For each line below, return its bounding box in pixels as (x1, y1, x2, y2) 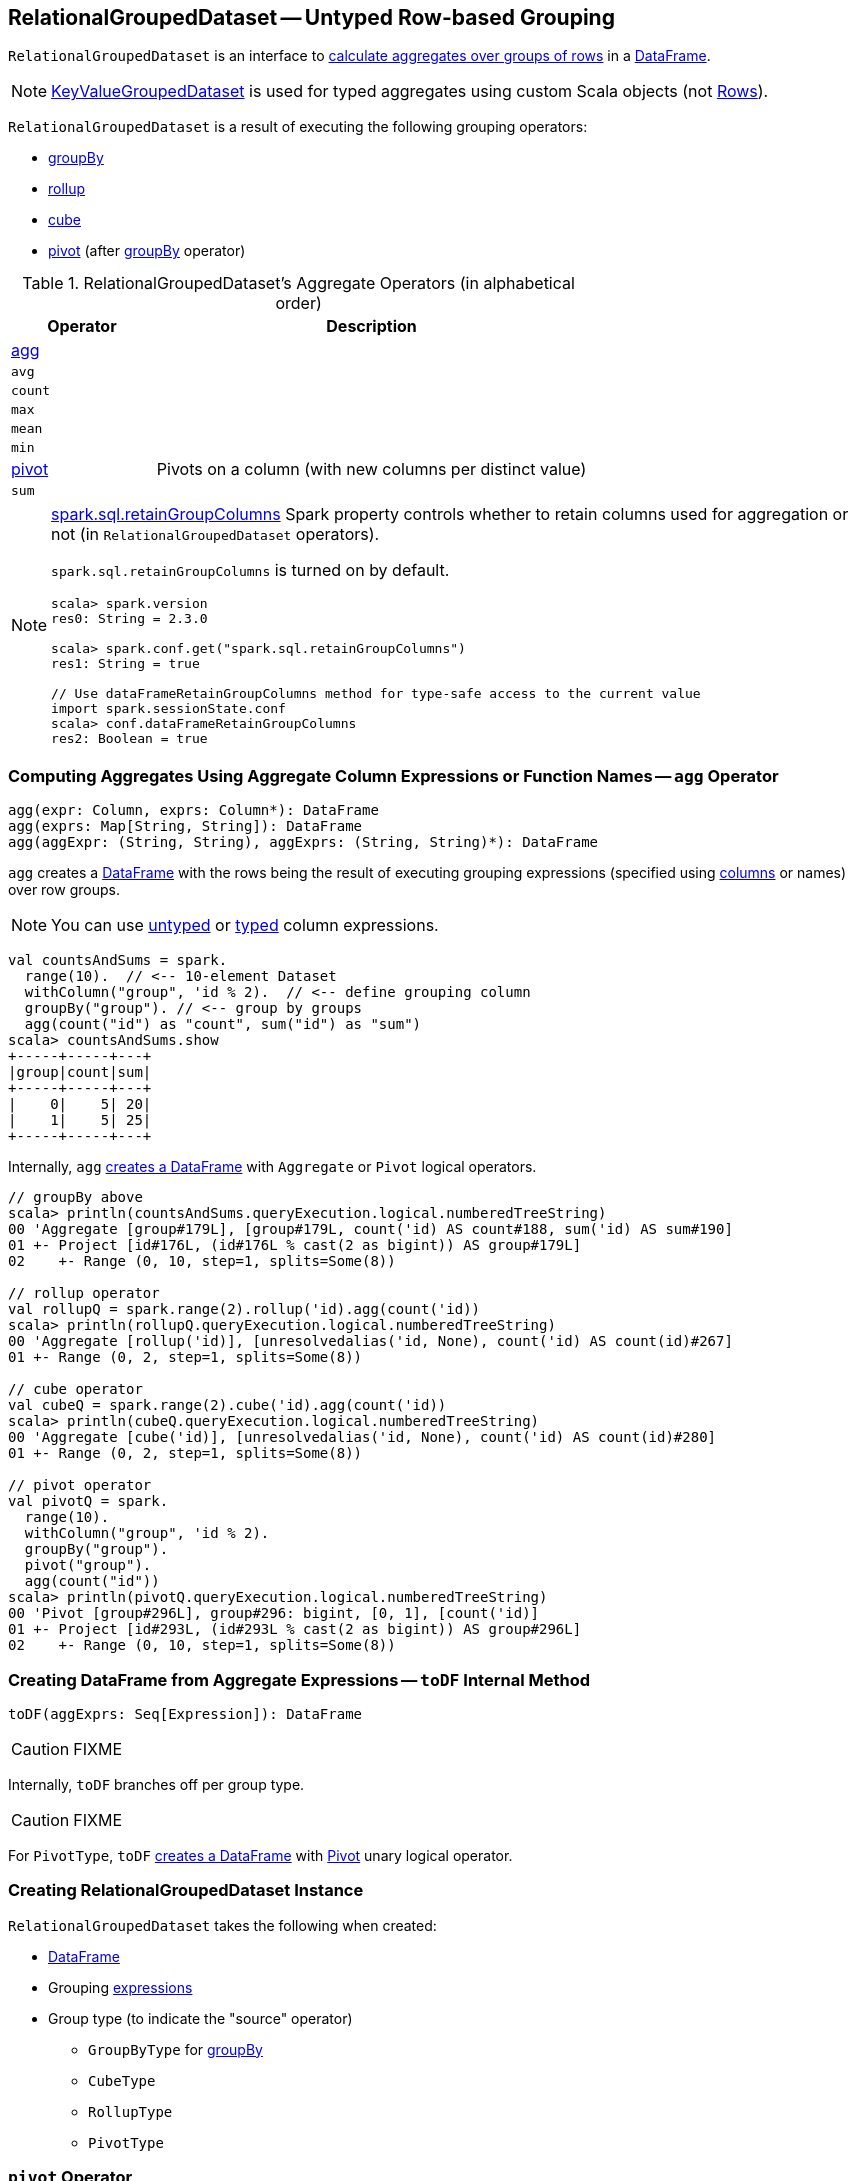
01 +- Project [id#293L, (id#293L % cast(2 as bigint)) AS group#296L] (8, 1621, 582, 1638)
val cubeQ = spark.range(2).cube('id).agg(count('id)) (8, 1397, 447, 1414)
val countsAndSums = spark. (8, 952, 228, 969)
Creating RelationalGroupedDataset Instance (8, 1880, 364, 1901)
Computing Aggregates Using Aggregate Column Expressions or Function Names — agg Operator (8, 765, 779, 786)
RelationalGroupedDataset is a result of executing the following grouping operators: (8, 118, 588, 136)
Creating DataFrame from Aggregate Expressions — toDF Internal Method (8, 1669, 591, 1690)
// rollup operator (8, 1285, 160, 1302)
